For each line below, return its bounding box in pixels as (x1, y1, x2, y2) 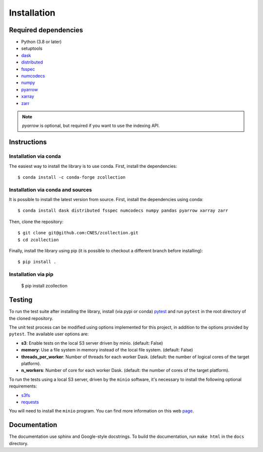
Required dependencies (9, 26, 83, 34)
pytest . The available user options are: (9, 331, 89, 337)
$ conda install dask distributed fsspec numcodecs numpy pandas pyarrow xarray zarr (18, 208, 228, 213)
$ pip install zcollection (21, 283, 68, 289)
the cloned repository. (9, 315, 54, 321)
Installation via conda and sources (9, 186, 92, 193)
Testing (9, 296, 33, 304)
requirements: (9, 383, 38, 389)
